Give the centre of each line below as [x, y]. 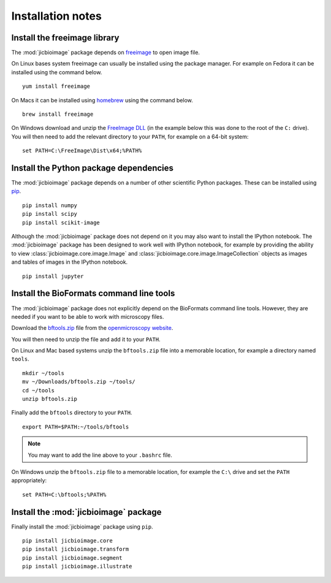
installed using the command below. [57, 72]
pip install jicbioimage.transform [76, 549]
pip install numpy [50, 205]
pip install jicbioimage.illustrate [77, 566]
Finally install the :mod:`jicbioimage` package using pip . [82, 527]
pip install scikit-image [61, 223]
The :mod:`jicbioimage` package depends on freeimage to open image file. [106, 53]
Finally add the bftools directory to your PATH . [72, 413]
